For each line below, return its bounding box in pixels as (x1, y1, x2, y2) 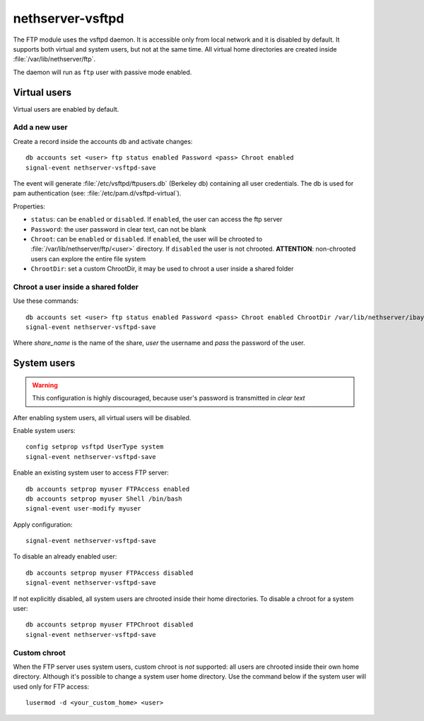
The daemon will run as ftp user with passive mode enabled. (13, 68, 192, 76)
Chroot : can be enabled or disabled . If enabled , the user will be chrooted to (30, 234, 263, 243)
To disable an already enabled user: (13, 552, 117, 561)
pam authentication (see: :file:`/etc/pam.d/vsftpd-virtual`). (13, 189, 182, 198)
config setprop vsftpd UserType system (25, 443, 164, 451)
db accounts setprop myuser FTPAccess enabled (25, 484, 190, 493)
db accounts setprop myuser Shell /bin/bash (25, 494, 183, 503)
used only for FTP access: (13, 682, 90, 691)
